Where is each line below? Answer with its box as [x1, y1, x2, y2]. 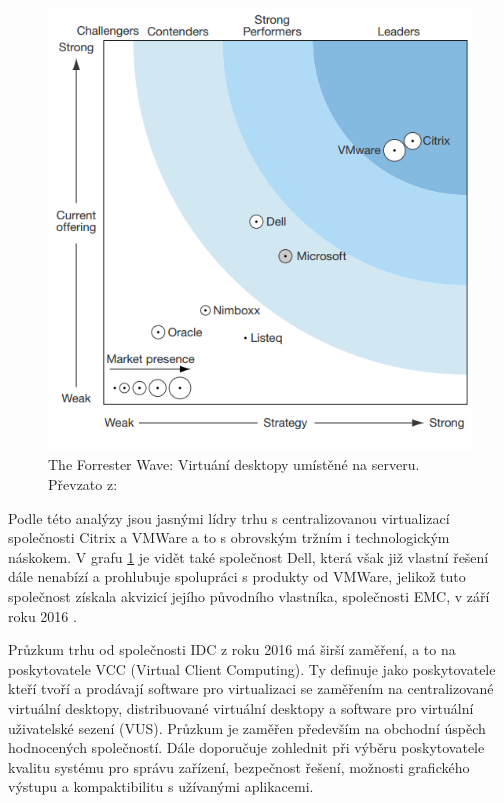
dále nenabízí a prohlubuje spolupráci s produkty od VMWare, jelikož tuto [8, 566, 466, 587]
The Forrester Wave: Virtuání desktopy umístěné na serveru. [48, 454, 420, 475]
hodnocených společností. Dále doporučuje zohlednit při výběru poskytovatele [8, 737, 485, 758]
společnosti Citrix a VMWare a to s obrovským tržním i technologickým [8, 527, 450, 548]
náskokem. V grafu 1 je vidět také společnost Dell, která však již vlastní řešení [8, 546, 489, 567]
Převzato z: [48, 474, 118, 495]
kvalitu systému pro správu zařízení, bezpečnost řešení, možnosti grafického [8, 756, 470, 777]
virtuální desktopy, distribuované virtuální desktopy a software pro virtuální [8, 697, 474, 718]
